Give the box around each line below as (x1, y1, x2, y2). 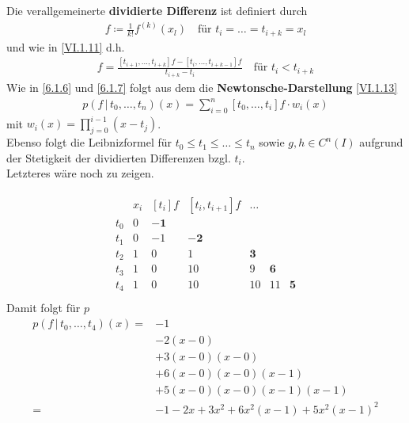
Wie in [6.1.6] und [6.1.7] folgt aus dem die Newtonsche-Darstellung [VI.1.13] (6, 78, 398, 95)
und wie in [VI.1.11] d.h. (6, 38, 125, 55)
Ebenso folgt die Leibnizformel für (6, 134, 172, 151)
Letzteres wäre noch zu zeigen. (6, 165, 154, 181)
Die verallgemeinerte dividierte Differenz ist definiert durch (6, 2, 308, 18)
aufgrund (359, 134, 403, 151)
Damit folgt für (6, 299, 81, 316)
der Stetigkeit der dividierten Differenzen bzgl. (6, 149, 231, 166)
